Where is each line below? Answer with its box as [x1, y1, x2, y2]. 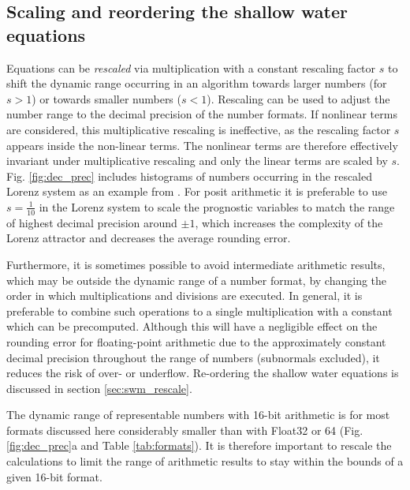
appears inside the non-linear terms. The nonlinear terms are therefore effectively [6, 137, 398, 153]
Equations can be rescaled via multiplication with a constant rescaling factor [6, 59, 376, 76]
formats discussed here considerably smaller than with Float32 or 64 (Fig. [6, 421, 363, 438]
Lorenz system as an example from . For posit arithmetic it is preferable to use [6, 183, 387, 200]
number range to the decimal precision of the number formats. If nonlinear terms [6, 106, 397, 122]
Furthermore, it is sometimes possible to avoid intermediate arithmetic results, [6, 256, 386, 272]
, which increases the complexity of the [195, 214, 383, 230]
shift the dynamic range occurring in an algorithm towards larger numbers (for [6, 75, 387, 92]
